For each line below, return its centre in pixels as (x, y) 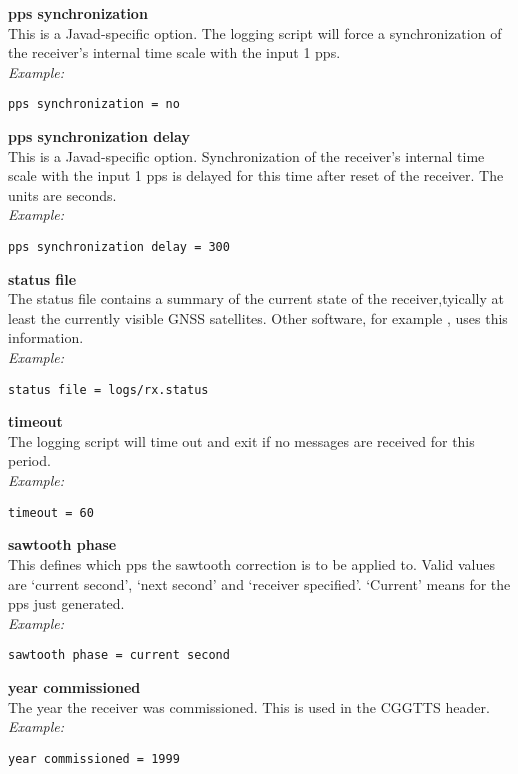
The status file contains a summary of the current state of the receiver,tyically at (256, 298)
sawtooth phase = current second (119, 655)
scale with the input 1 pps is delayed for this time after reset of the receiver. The (256, 175)
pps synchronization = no (94, 104)
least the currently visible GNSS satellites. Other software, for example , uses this (258, 317)
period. (29, 460)
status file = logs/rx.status (108, 389)
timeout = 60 (51, 512)
